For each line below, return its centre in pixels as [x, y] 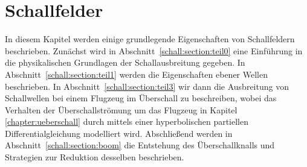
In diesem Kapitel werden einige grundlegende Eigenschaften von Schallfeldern [150, 39]
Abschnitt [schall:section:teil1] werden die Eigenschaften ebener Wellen [136, 74]
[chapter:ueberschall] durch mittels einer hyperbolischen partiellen [127, 121]
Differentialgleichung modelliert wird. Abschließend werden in [119, 133]
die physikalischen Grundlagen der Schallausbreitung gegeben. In [125, 62]
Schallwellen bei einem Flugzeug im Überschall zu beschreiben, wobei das [141, 98]
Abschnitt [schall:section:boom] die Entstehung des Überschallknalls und [140, 145]
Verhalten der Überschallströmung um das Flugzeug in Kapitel [121, 109]
